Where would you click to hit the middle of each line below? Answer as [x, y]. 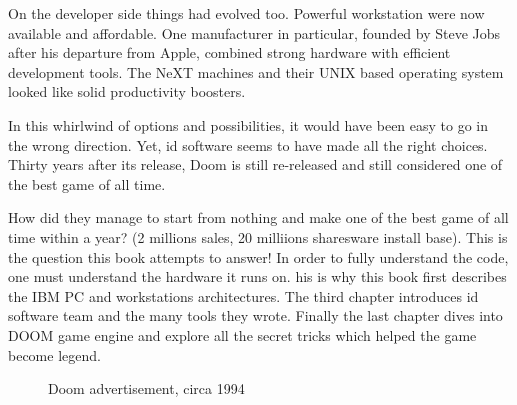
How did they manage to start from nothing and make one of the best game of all [258, 217]
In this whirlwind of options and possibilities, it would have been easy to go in [248, 124]
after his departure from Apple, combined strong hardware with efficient [229, 52]
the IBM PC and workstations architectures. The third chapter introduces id [243, 295]
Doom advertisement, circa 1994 [146, 388]
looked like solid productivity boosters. [127, 91]
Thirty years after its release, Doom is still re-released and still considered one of [255, 164]
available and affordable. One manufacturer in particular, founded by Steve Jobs [254, 32]
